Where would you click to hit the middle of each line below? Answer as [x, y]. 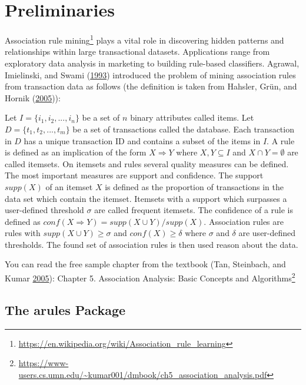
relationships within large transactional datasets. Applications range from [137, 52]
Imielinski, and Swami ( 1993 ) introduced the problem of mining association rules [150, 74]
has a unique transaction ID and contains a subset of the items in [142, 140]
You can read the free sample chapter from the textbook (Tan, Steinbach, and [145, 264]
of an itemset [69, 186]
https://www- [44, 363]
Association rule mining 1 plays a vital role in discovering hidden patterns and [144, 39]
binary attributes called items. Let [192, 117]
